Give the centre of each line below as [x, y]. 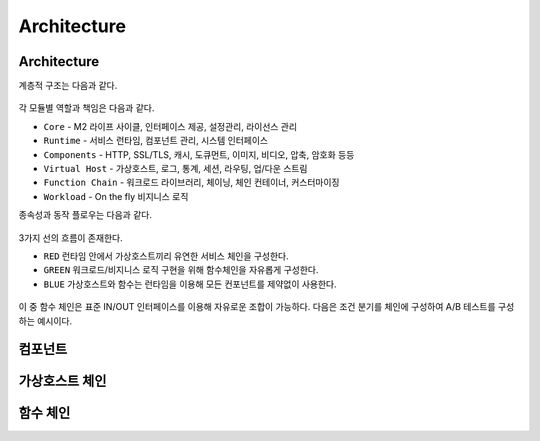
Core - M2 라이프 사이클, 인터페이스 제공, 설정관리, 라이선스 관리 [170, 126]
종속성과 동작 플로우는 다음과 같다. [85, 215]
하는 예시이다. [45, 321]
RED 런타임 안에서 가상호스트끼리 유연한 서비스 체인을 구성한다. [166, 256]
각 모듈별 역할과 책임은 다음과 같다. [86, 108]
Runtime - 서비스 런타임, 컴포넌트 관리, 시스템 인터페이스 [156, 141]
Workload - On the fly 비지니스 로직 [116, 196]
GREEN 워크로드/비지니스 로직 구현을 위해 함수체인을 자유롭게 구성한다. [181, 270]
